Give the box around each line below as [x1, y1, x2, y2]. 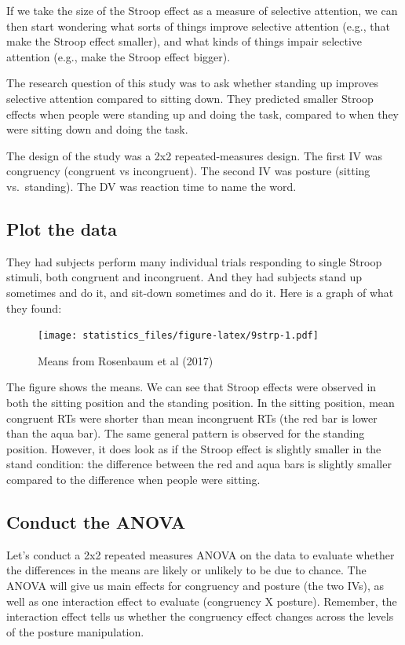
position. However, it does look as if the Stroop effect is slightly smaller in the [6, 440, 381, 456]
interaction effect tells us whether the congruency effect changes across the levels [6, 608, 394, 625]
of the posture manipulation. [6, 623, 144, 640]
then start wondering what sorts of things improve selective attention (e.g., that [6, 17, 390, 34]
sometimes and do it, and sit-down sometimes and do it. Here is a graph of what [6, 284, 394, 300]
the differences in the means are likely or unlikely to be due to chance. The [6, 562, 367, 578]
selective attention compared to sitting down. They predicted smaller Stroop [6, 90, 374, 106]
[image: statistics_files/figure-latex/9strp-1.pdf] [38, 330, 319, 342]
